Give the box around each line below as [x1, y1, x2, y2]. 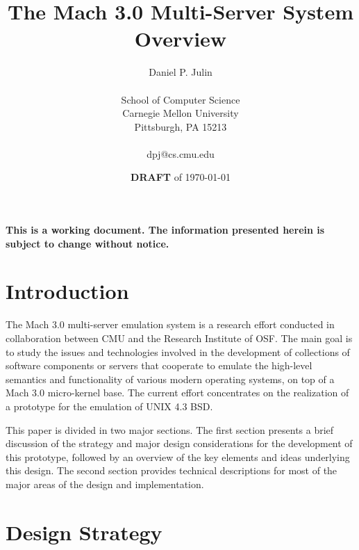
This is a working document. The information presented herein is [6, 223, 325, 237]
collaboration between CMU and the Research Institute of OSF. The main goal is [6, 330, 353, 345]
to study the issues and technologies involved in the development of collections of [6, 344, 350, 359]
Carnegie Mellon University [122, 106, 239, 120]
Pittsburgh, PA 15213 [134, 119, 227, 134]
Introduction [6, 277, 129, 305]
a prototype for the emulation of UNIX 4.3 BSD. [6, 398, 213, 413]
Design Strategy [6, 517, 162, 546]
